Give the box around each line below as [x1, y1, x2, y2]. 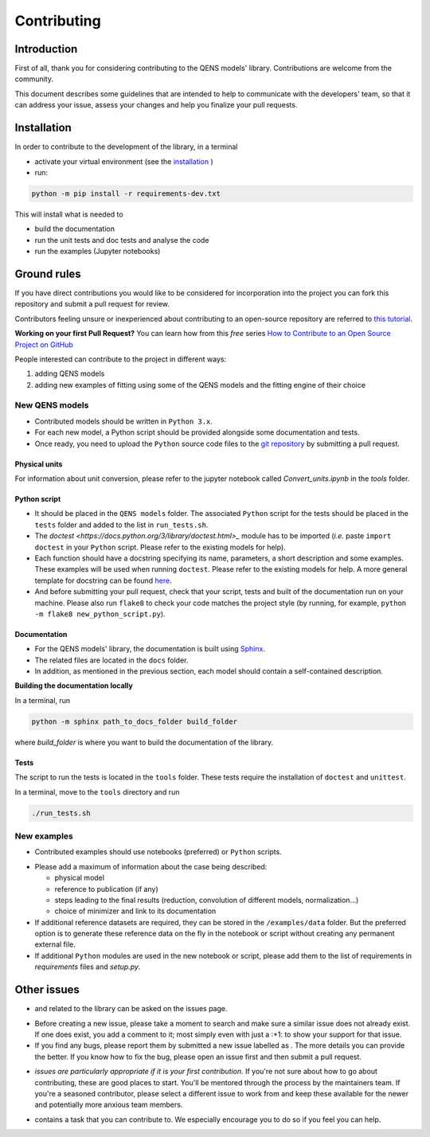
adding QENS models [34, 369, 105, 378]
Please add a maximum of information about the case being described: [34, 862, 268, 871]
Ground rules [14, 267, 81, 280]
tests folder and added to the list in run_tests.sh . [34, 520, 209, 529]
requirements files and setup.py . [34, 962, 141, 971]
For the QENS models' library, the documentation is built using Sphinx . [34, 644, 266, 654]
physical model [54, 873, 105, 883]
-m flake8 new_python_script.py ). [34, 609, 166, 619]
